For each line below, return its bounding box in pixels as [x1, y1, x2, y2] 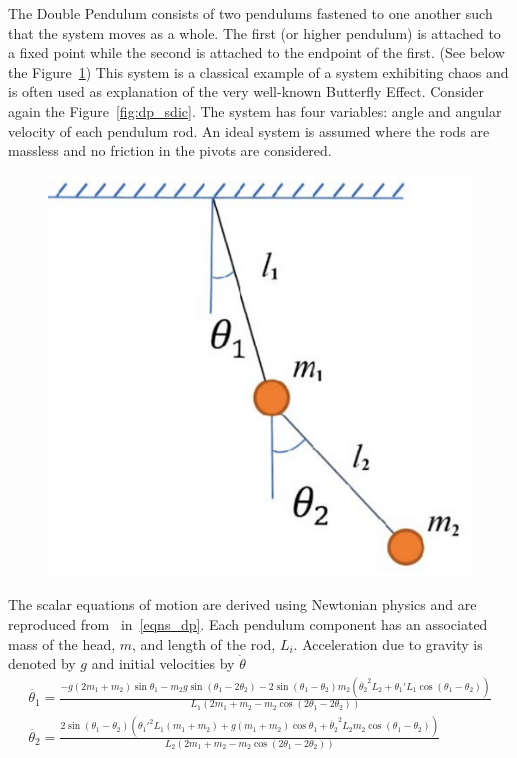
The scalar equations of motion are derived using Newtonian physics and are [8, 594, 477, 615]
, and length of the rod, [132, 633, 276, 654]
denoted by [8, 653, 76, 674]
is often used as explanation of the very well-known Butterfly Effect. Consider [8, 81, 485, 102]
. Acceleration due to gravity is [293, 633, 483, 654]
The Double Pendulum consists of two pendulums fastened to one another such [8, 3, 493, 23]
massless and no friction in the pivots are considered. [8, 140, 332, 161]
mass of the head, [8, 633, 116, 654]
